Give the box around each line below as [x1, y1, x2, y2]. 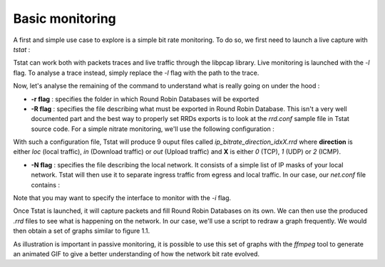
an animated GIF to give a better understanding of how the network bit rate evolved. [13, 249, 260, 258]
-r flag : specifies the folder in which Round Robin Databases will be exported [31, 95, 260, 103]
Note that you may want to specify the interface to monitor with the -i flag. [13, 194, 232, 202]
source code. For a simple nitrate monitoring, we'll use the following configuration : [31, 125, 274, 133]
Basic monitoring [13, 11, 117, 26]
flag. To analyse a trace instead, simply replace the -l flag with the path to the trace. [13, 68, 260, 77]
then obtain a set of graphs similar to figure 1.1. [13, 226, 150, 235]
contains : [31, 180, 61, 189]
